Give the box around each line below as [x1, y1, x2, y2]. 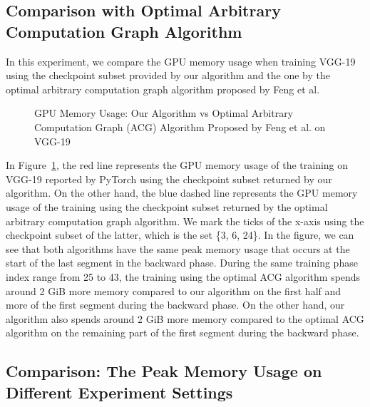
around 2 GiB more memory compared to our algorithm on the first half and [6, 283, 341, 298]
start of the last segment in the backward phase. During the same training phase [6, 255, 358, 270]
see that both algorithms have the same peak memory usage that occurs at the [6, 241, 350, 256]
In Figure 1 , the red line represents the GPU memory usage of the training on [6, 158, 349, 172]
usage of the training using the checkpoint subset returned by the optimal [6, 199, 328, 214]
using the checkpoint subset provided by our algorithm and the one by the [6, 68, 330, 83]
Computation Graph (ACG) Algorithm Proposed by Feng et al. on [34, 119, 326, 134]
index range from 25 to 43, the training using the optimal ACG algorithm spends [6, 269, 361, 284]
